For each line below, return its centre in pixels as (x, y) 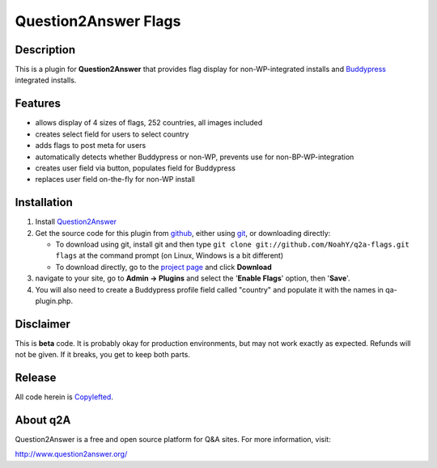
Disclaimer (42, 324)
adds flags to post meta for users (91, 145)
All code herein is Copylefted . (64, 397)
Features (38, 104)
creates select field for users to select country (112, 134)
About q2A (43, 420)
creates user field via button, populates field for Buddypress (136, 168)
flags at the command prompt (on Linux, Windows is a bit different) (170, 255)
